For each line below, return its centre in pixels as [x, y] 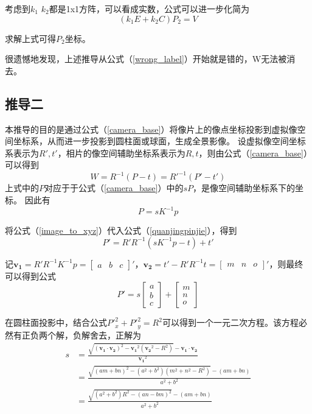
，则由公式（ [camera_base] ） [253, 153]
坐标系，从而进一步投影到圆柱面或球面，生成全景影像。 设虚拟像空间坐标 [159, 141]
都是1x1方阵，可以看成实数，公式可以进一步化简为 [149, 9]
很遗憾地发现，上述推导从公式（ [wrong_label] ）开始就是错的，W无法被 [146, 59]
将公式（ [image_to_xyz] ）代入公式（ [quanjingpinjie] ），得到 [121, 230]
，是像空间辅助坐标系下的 [244, 188]
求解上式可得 [30, 38]
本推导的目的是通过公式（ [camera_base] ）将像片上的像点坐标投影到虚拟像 [151, 129]
